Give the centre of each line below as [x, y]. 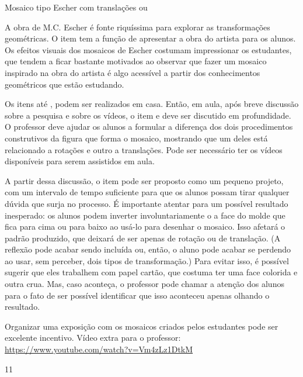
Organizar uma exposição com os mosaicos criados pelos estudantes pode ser [142, 326]
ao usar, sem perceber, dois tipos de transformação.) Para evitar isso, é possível [147, 260]
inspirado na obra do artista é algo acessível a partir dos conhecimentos [133, 72]
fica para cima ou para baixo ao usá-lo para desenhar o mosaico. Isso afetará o [145, 226]
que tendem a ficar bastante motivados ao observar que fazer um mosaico [136, 61]
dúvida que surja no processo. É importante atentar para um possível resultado [147, 203]
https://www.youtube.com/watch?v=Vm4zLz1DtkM [99, 349]
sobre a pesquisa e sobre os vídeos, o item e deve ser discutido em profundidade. [148, 115]
